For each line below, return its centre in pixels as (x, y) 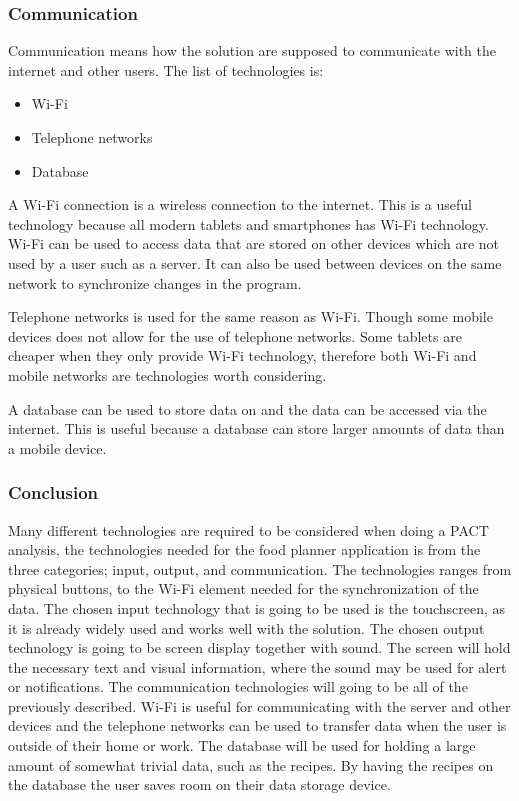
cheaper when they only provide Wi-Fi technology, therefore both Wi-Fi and (242, 355)
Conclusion (53, 492)
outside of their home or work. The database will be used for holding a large (242, 745)
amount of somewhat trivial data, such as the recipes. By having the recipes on (251, 764)
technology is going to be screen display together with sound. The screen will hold (259, 647)
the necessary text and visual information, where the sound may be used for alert (257, 666)
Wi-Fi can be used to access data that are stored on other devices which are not (254, 243)
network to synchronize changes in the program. (155, 282)
